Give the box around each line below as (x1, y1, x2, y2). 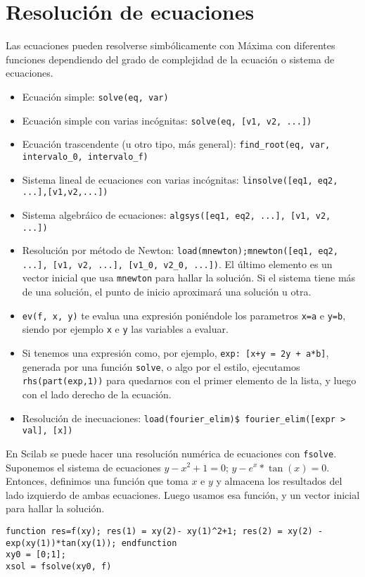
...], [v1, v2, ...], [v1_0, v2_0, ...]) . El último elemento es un (22, 256, 333, 271)
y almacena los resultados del (216, 474, 342, 488)
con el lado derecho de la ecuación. (22, 387, 172, 401)
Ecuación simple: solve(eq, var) (22, 89, 169, 103)
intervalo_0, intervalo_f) (22, 151, 148, 162)
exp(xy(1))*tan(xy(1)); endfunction (6, 538, 177, 548)
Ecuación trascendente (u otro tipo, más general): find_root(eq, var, (22, 137, 331, 151)
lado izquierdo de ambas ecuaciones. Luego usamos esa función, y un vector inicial (6, 487, 360, 502)
